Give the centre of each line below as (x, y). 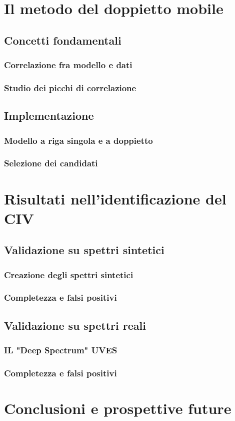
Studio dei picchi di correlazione (70, 87)
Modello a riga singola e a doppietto (78, 140)
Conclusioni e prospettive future (118, 408)
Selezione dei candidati (51, 163)
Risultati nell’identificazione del (115, 198)
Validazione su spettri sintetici (84, 250)
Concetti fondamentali (63, 40)
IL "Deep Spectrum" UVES (61, 350)
